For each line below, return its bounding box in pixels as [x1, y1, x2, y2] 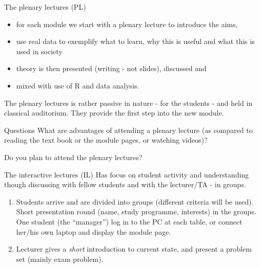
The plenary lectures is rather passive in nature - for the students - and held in [4, 97, 253, 108]
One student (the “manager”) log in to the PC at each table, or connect [16, 216, 243, 227]
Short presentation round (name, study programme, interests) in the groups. [16, 206, 256, 217]
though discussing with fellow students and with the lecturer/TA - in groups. [4, 179, 246, 190]
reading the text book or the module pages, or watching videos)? [4, 135, 208, 145]
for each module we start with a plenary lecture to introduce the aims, [16, 18, 238, 29]
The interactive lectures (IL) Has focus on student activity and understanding [4, 169, 249, 180]
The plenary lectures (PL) [4, 2, 86, 12]
